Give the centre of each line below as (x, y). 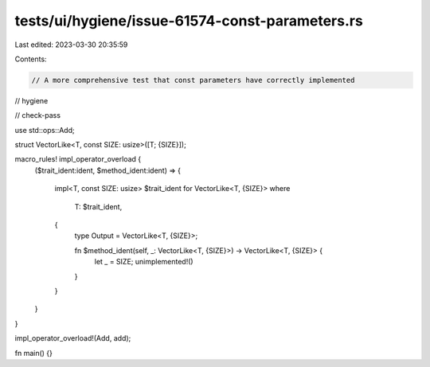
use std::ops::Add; (45, 130)
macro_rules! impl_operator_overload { (78, 159)
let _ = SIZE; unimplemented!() (144, 262)
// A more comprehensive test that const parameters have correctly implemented (193, 80)
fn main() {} (34, 353)
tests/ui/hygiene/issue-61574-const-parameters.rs (189, 21)
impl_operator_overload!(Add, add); (73, 338)
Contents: (31, 59)
